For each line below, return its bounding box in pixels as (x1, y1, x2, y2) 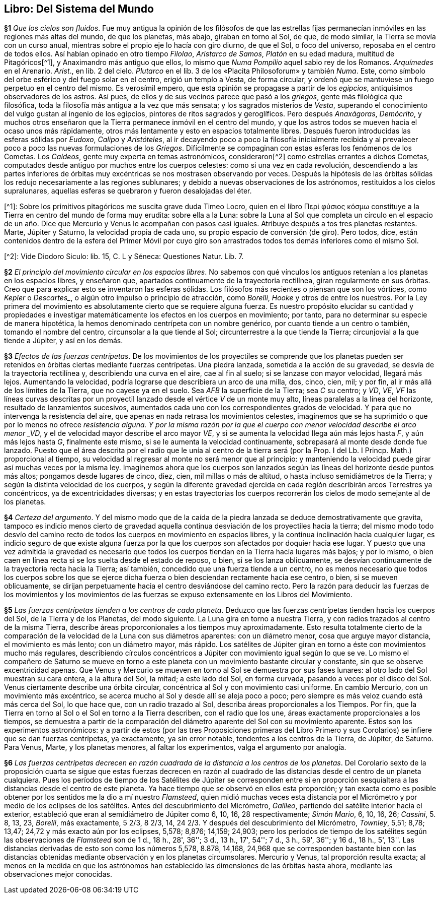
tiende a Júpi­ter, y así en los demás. (4, 336, 123, 345)
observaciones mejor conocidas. (4, 870, 112, 879)
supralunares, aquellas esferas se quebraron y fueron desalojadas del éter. (4, 186, 252, 196)
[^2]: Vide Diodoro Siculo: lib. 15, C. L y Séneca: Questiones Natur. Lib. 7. (4, 252, 244, 261)
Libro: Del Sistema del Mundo (4, 3, 154, 15)
